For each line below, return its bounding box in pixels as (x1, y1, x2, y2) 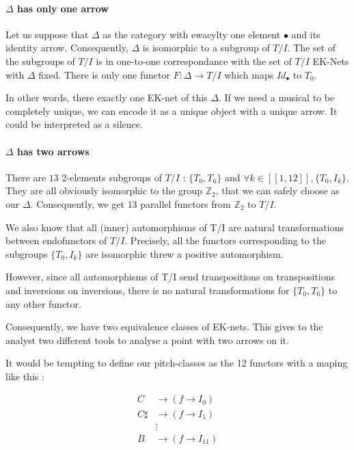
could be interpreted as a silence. (5, 117, 143, 131)
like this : (5, 369, 44, 383)
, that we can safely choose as (215, 183, 340, 198)
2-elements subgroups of (62, 170, 162, 184)
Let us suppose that (5, 27, 89, 41)
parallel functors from (140, 196, 231, 211)
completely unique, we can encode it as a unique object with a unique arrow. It (5, 103, 338, 118)
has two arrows (17, 144, 90, 158)
